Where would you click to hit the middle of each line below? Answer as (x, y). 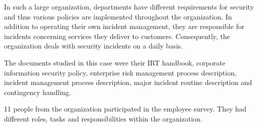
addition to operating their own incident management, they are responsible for (124, 26)
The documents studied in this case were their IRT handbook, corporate (115, 62)
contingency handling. (37, 92)
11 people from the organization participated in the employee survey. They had (125, 109)
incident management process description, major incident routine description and (128, 82)
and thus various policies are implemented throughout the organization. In (118, 16)
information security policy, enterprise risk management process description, (120, 72)
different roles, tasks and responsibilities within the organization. (103, 118)
